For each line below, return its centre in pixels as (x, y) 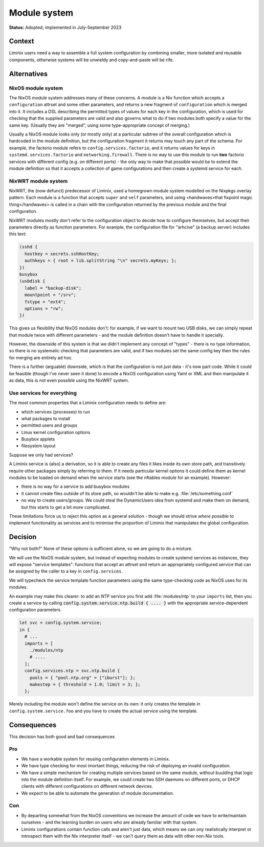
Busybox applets (38, 439)
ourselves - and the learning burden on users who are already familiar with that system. (110, 823)
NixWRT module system (38, 181)
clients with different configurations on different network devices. (87, 786)
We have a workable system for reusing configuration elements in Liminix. (96, 759)
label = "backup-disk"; (53, 288)
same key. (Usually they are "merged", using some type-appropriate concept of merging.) (99, 125)
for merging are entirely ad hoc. (41, 358)
